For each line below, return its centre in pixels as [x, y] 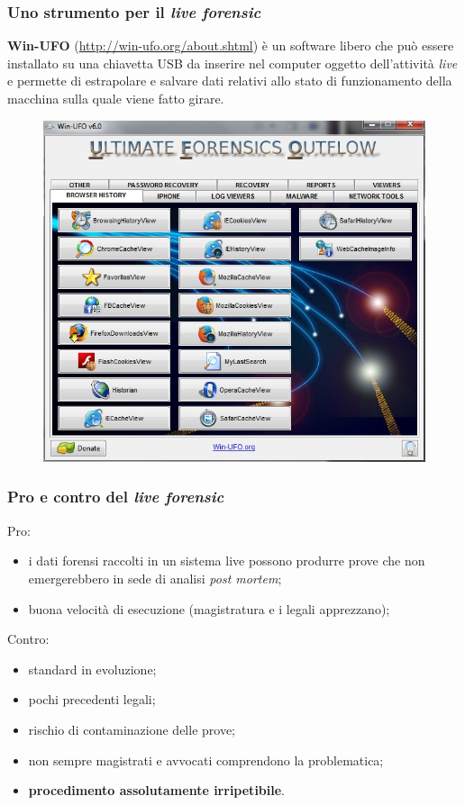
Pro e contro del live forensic [116, 497]
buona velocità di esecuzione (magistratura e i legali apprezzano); [209, 608]
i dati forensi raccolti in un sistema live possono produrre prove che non [227, 561]
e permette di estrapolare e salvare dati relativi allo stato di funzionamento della [230, 81]
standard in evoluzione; [92, 669]
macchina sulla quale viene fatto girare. [116, 98]
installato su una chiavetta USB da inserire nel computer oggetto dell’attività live [232, 63]
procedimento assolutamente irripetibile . [157, 790]
